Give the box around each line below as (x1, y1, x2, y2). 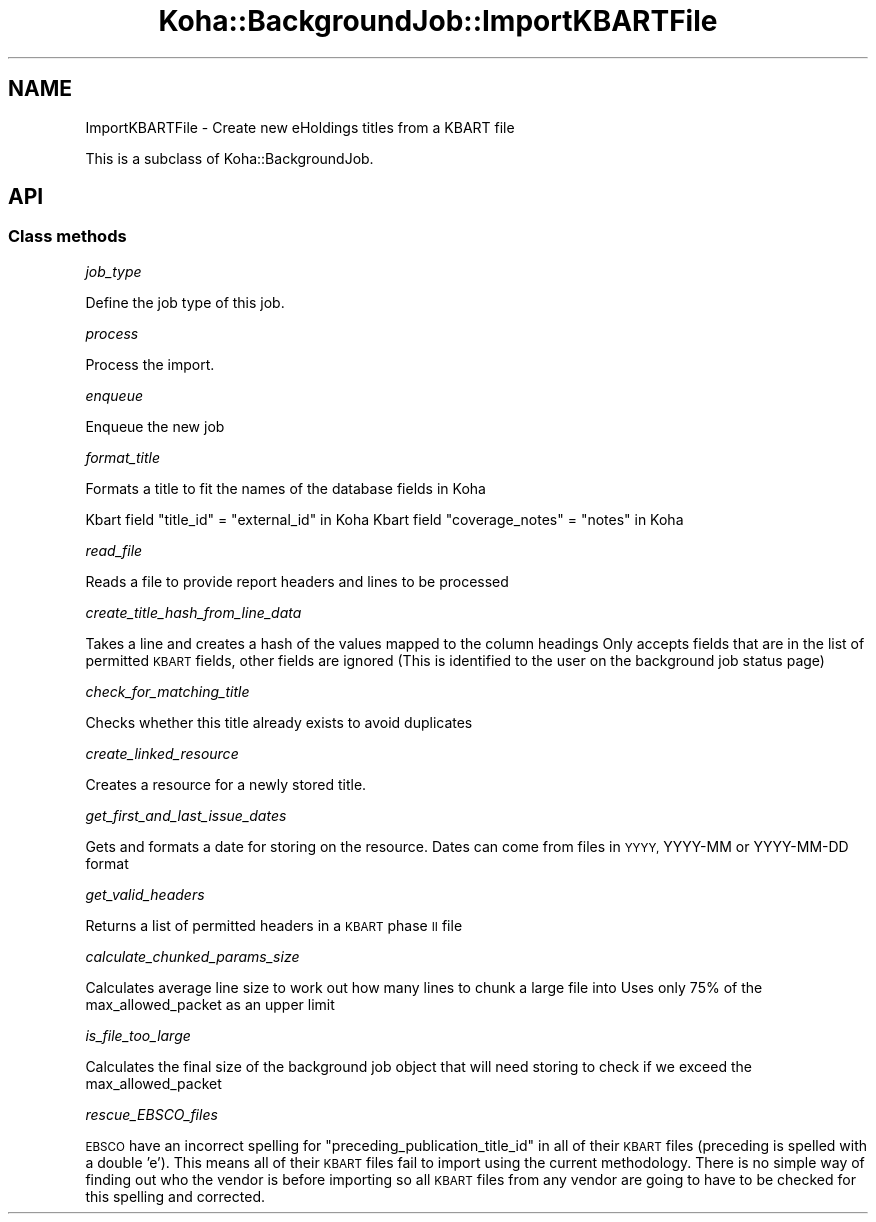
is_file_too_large (85, 1026, 191, 1044)
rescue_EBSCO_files (85, 1105, 218, 1123)
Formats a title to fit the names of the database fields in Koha (85, 479, 486, 497)
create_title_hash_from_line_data (85, 603, 302, 621)
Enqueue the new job (85, 417, 225, 435)
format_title (85, 448, 160, 466)
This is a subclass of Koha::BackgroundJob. (85, 149, 374, 167)
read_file (85, 541, 143, 559)
